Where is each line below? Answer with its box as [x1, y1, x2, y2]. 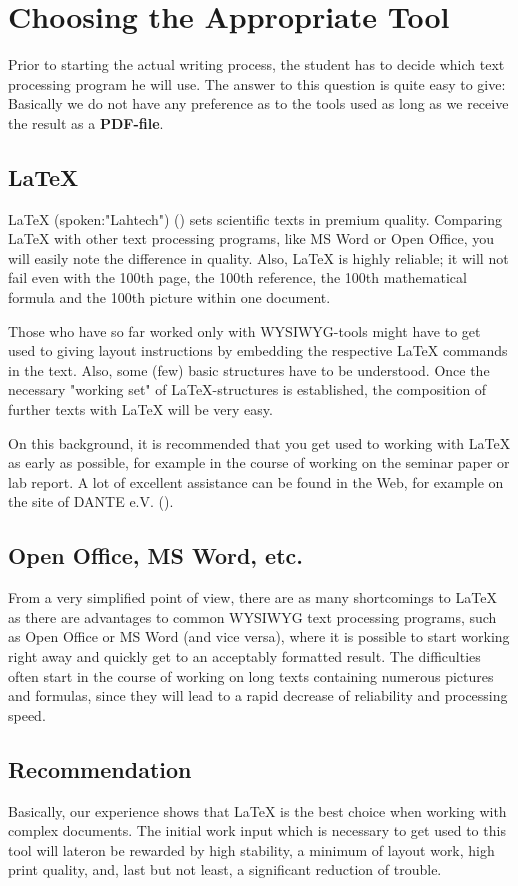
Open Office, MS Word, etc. [8, 540, 303, 571]
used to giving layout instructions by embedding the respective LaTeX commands [8, 340, 508, 361]
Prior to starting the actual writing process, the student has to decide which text [8, 54, 505, 75]
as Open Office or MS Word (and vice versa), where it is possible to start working [8, 626, 510, 647]
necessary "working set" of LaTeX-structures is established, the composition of [8, 379, 487, 400]
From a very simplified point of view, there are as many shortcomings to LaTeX [8, 587, 497, 608]
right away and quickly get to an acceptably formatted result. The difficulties [8, 646, 481, 666]
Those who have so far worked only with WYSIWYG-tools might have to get [8, 320, 481, 341]
